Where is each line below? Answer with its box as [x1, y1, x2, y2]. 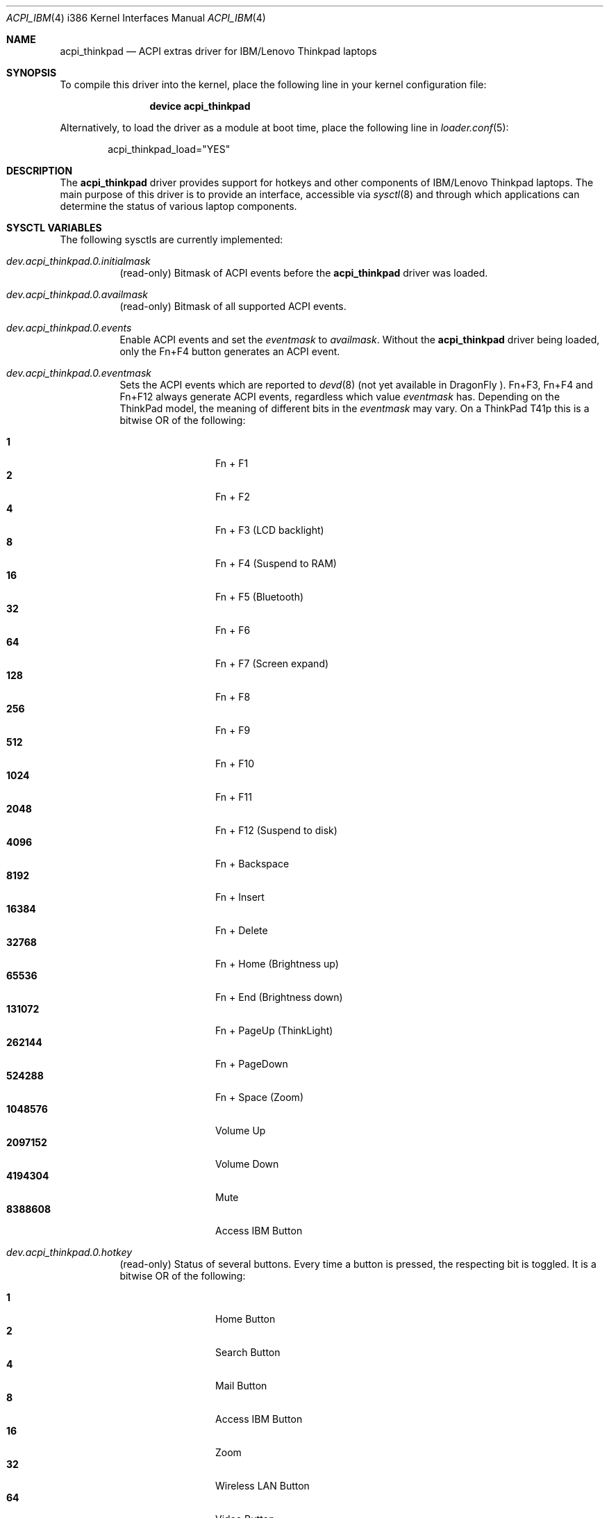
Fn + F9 [215, 724, 251, 736]
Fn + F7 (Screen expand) [215, 658, 329, 669]
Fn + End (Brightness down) [215, 991, 343, 1003]
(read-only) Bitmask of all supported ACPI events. [119, 300, 347, 312]
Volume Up [215, 1125, 266, 1136]
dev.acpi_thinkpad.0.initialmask [6, 255, 151, 267]
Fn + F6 [215, 624, 251, 636]
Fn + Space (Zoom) [215, 1091, 303, 1103]
